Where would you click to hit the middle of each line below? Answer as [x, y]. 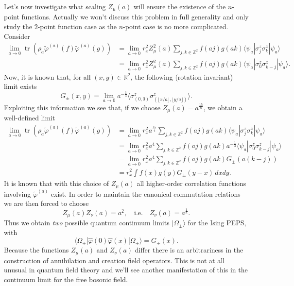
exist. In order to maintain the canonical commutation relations [146, 193]
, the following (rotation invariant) [182, 76]
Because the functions [36, 250]
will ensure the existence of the [180, 6]
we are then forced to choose [46, 203]
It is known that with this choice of [56, 183]
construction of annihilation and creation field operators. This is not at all [114, 260]
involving [17, 193]
